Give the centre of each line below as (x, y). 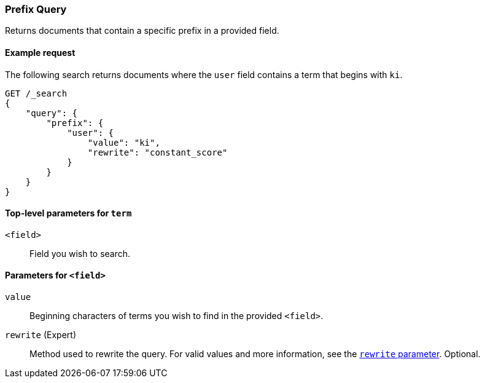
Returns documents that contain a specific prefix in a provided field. (142, 31)
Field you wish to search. (80, 253)
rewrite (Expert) (41, 335)
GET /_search (36, 93)
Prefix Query (36, 9)
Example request (40, 52)
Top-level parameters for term (68, 213)
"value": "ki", (124, 142)
